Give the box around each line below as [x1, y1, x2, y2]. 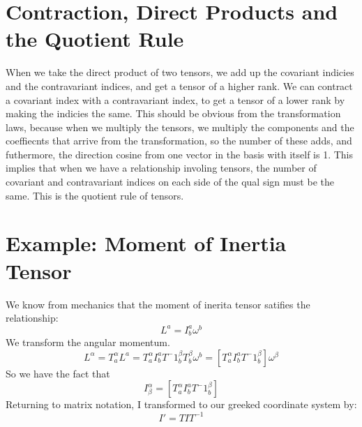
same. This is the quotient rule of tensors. [6, 188, 184, 202]
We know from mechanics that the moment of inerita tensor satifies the [6, 297, 310, 311]
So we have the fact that [6, 366, 110, 380]
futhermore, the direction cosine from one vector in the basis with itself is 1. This [6, 147, 354, 161]
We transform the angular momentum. [6, 335, 170, 350]
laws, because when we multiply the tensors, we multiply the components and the [6, 119, 354, 134]
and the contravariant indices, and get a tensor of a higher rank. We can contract [6, 78, 353, 93]
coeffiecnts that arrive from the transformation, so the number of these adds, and [6, 133, 352, 148]
